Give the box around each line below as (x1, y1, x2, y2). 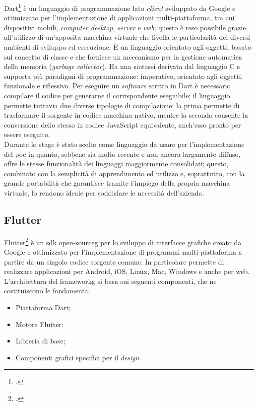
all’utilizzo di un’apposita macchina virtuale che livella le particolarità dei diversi (4, 32, 250, 42)
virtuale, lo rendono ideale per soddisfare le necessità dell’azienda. (4, 187, 204, 198)
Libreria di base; (15, 336, 65, 346)
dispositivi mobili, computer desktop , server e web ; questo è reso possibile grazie (4, 22, 246, 32)
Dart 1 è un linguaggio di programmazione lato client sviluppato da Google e (4, 1, 236, 13)
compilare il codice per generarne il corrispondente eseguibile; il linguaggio (4, 90, 230, 100)
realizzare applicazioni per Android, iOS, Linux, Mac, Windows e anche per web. (4, 266, 250, 276)
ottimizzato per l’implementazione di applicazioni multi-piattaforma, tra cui (4, 12, 235, 23)
